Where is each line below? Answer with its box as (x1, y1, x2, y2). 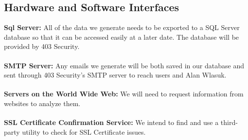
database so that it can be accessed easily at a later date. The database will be (4, 31, 239, 42)
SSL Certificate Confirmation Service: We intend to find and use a (4, 117, 219, 127)
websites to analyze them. (4, 98, 81, 108)
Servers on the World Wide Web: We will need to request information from (4, 89, 244, 99)
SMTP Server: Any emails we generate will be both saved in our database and (4, 60, 244, 70)
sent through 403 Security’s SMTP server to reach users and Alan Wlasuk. (4, 70, 227, 80)
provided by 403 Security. (4, 41, 80, 51)
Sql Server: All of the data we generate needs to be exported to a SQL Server (4, 22, 240, 32)
